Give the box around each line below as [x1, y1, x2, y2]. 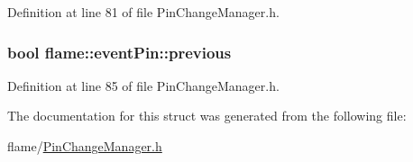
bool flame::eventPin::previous [7, 40, 232, 63]
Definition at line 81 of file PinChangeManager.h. [7, 3, 280, 21]
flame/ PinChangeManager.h [7, 137, 162, 155]
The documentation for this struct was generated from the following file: [7, 106, 407, 125]
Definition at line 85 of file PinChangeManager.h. [7, 76, 280, 94]
